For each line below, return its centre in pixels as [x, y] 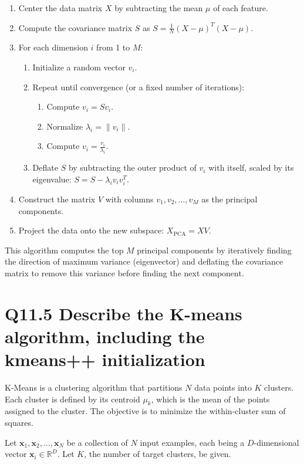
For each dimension [53, 47]
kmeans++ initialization [105, 359]
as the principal [229, 199]
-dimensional [276, 442]
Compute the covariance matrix [75, 27]
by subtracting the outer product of [132, 167]
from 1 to [113, 47]
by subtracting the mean [159, 8]
